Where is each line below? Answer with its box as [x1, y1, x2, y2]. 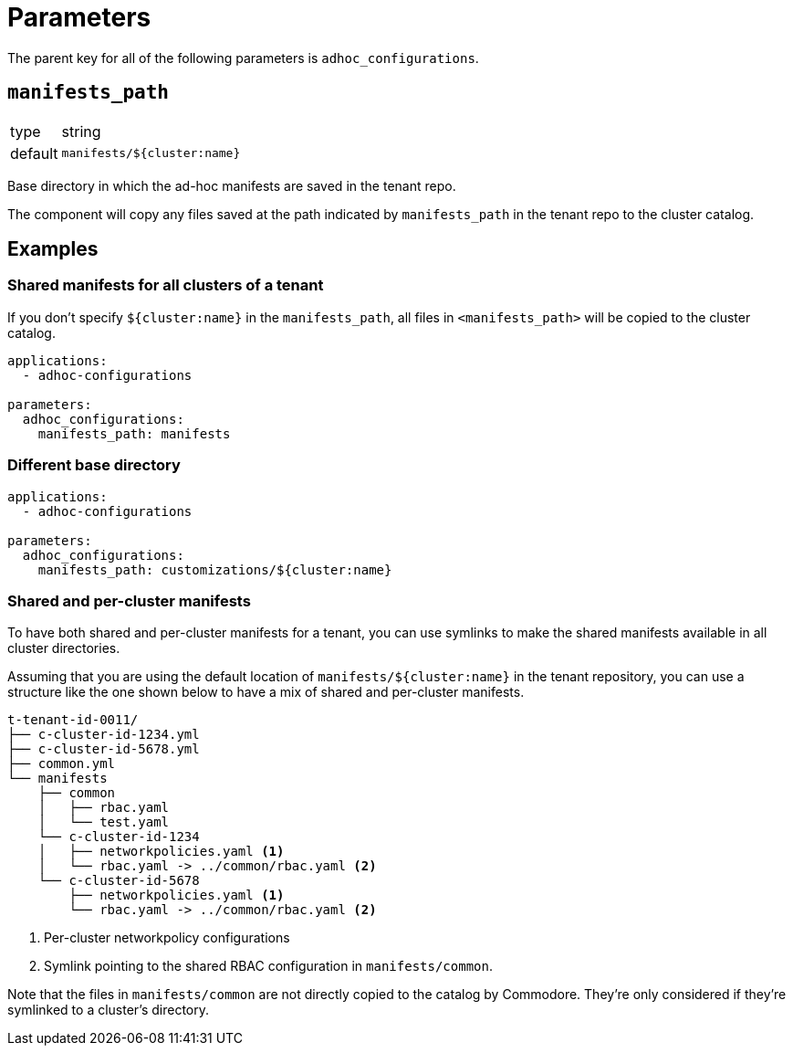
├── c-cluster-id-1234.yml [7, 727, 200, 742]
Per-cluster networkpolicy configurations [44, 930, 290, 946]
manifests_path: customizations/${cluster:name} [37, 562, 392, 577]
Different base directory [7, 456, 181, 475]
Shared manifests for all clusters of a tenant [7, 276, 324, 295]
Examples [7, 237, 99, 261]
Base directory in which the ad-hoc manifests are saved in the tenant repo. [7, 177, 456, 194]
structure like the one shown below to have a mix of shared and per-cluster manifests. [7, 684, 525, 700]
